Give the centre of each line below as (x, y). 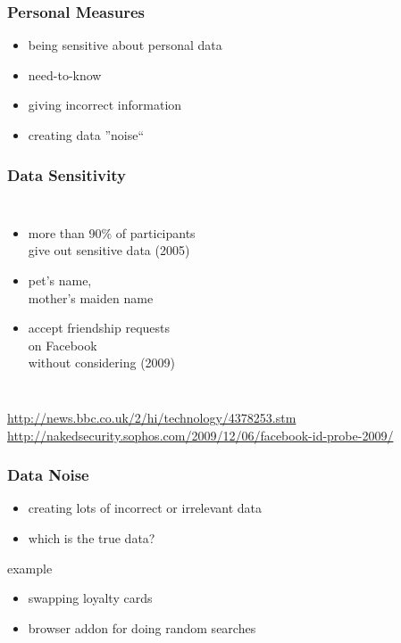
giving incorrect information (105, 105)
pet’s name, (60, 280)
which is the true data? (92, 537)
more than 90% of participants (112, 232)
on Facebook (63, 345)
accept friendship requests (99, 328)
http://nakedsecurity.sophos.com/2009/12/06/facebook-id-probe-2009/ (200, 435)
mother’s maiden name (91, 297)
